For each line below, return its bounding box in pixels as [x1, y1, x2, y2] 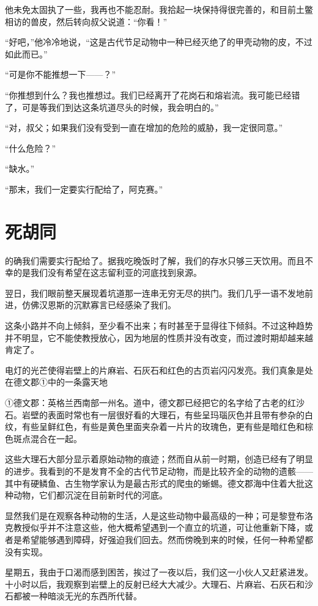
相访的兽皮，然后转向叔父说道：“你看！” [5, 15, 168, 28]
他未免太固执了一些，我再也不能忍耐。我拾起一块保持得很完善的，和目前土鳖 [5, 3, 313, 15]
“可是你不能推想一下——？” [5, 68, 116, 81]
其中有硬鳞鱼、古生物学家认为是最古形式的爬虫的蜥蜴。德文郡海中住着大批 [5, 476, 305, 489]
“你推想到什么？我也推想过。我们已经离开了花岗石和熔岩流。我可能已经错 [5, 88, 300, 101]
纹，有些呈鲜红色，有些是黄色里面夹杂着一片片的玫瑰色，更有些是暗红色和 [5, 420, 305, 433]
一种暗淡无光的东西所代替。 [30, 589, 142, 602]
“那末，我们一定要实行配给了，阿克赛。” [5, 182, 163, 195]
